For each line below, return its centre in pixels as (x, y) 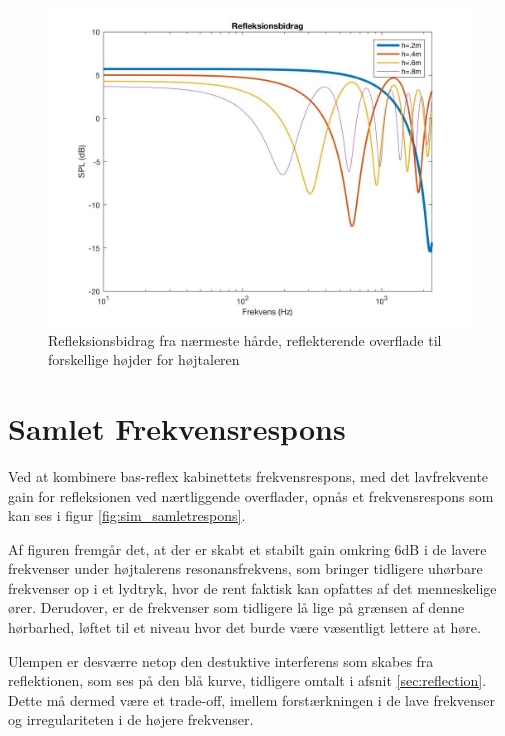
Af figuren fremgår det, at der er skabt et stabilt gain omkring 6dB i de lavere (247, 548)
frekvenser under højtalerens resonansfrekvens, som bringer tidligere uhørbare (245, 568)
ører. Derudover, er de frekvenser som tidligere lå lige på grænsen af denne (236, 607)
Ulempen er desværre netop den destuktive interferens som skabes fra (221, 660)
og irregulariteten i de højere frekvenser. (131, 719)
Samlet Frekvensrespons (177, 427)
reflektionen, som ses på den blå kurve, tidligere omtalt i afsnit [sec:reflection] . (247, 680)
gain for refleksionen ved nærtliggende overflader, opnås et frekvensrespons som (251, 495)
